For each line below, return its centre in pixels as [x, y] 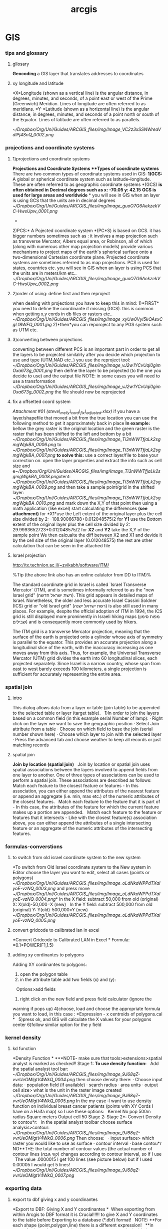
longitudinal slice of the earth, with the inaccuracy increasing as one [83, 647]
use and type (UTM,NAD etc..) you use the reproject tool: [71, 360]
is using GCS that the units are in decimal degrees [64, 200]
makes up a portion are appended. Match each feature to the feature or [87, 812]
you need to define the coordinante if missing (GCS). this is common [83, 308]
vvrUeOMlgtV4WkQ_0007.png [43, 1175]
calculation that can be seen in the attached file [61, 545]
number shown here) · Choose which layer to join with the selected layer [87, 734]
